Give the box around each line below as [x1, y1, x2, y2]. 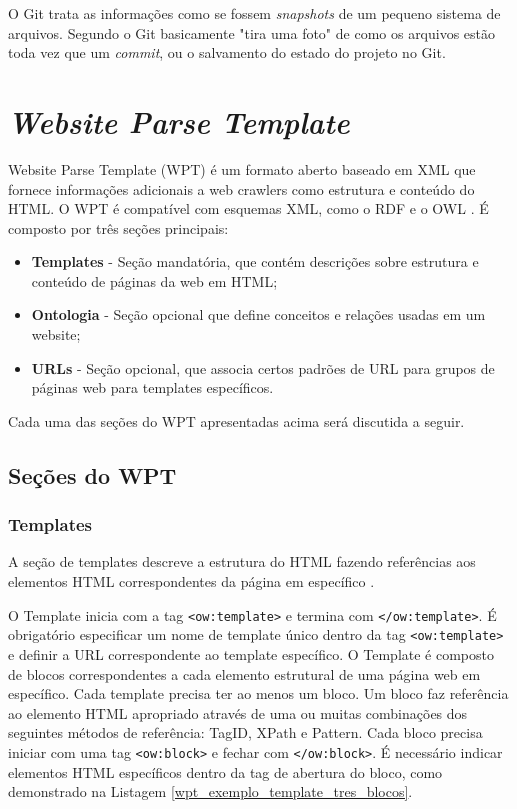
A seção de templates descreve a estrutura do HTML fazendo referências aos [8, 551, 476, 572]
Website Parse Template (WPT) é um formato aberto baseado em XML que [8, 158, 476, 179]
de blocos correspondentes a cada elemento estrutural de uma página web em [8, 663, 481, 684]
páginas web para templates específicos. [31, 377, 274, 398]
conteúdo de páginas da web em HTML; [31, 270, 278, 291]
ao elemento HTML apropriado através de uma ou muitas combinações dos [8, 702, 468, 723]
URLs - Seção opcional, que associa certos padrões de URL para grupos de [31, 357, 495, 378]
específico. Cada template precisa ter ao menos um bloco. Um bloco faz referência [8, 683, 509, 704]
